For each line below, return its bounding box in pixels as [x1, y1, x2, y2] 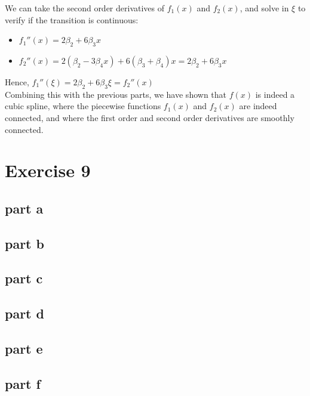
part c [5, 269, 43, 287]
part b [5, 234, 44, 252]
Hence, [5, 75, 29, 88]
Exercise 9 [5, 158, 91, 182]
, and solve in [240, 2, 289, 14]
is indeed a [255, 88, 295, 100]
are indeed [239, 100, 277, 112]
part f [5, 374, 41, 392]
